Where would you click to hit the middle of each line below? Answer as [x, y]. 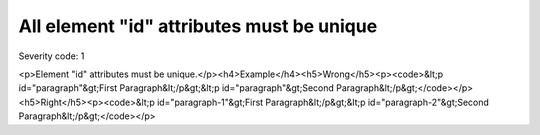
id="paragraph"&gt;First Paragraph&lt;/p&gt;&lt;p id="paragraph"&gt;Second [176, 88]
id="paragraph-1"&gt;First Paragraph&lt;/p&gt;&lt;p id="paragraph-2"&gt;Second [323, 102]
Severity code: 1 [51, 56]
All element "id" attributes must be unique [198, 26]
